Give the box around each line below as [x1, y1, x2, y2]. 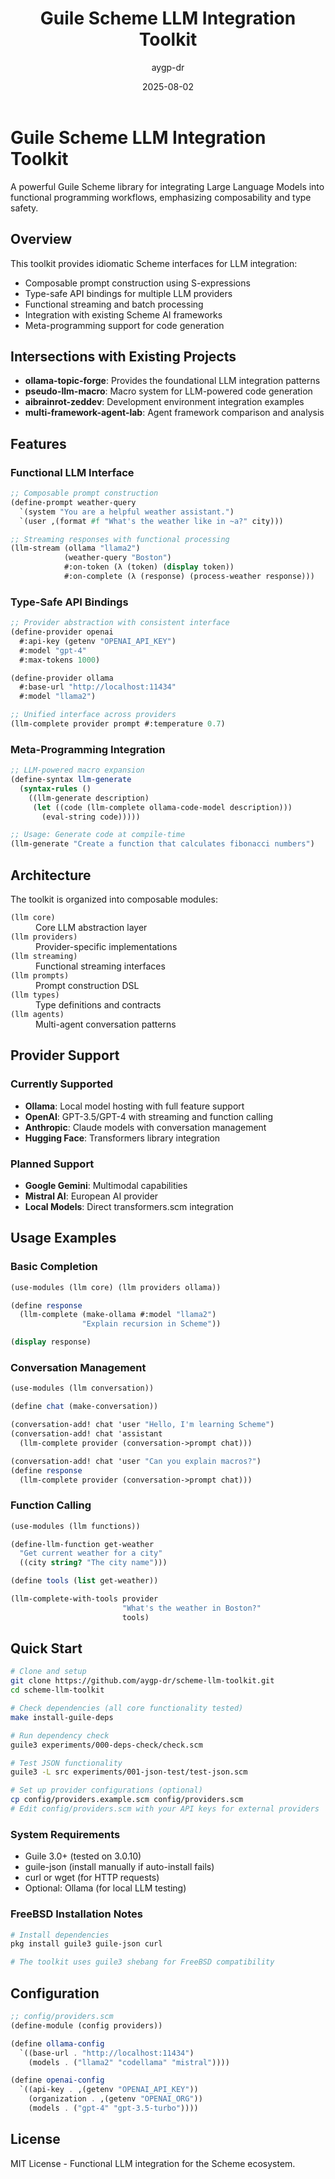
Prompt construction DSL [35, 980, 140, 992]
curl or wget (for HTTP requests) [24, 1872, 160, 1884]
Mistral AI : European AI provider [24, 1190, 159, 1202]
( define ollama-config [10, 2038, 105, 2049]
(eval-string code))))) [41, 812, 141, 822]
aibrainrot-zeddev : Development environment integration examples [24, 396, 305, 408]
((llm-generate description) [28, 793, 150, 803]
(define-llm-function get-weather [10, 1539, 155, 1549]
